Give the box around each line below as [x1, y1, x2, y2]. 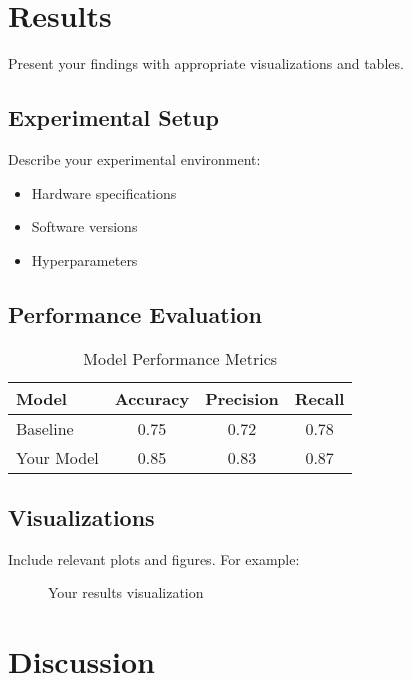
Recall [294, 386, 345, 410]
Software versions [31, 216, 138, 237]
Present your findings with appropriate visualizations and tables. [8, 53, 404, 74]
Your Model [16, 445, 99, 469]
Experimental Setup [8, 102, 219, 133]
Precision [205, 386, 279, 410]
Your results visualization [48, 582, 204, 603]
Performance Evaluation [8, 298, 262, 329]
